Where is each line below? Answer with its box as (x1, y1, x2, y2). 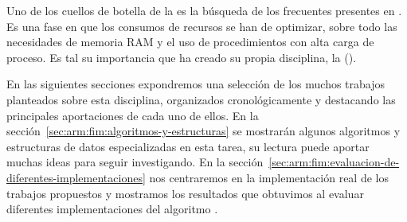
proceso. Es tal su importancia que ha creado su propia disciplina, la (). (6, 49, 357, 65)
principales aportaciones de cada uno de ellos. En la (6, 107, 259, 123)
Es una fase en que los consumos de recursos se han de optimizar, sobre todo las (6, 18, 397, 34)
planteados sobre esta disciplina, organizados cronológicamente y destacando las (6, 91, 396, 107)
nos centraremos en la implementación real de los (149, 169, 389, 185)
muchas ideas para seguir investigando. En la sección (6, 154, 264, 170)
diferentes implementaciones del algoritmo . (6, 201, 218, 217)
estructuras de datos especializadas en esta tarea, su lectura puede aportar (6, 138, 370, 154)
